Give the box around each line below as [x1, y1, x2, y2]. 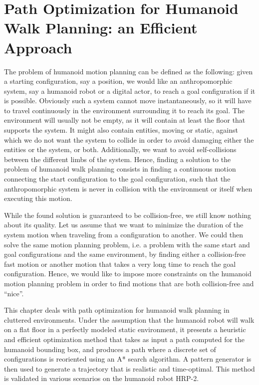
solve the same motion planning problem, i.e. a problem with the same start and [4, 239, 250, 249]
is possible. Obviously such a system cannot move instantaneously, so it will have [4, 95, 252, 106]
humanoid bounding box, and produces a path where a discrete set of [4, 344, 216, 354]
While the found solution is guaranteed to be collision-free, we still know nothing [4, 209, 252, 220]
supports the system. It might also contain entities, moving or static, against [4, 125, 238, 135]
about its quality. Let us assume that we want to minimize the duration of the [4, 219, 244, 230]
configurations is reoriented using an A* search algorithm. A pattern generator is [4, 354, 252, 364]
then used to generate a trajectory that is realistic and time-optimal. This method [4, 363, 255, 374]
